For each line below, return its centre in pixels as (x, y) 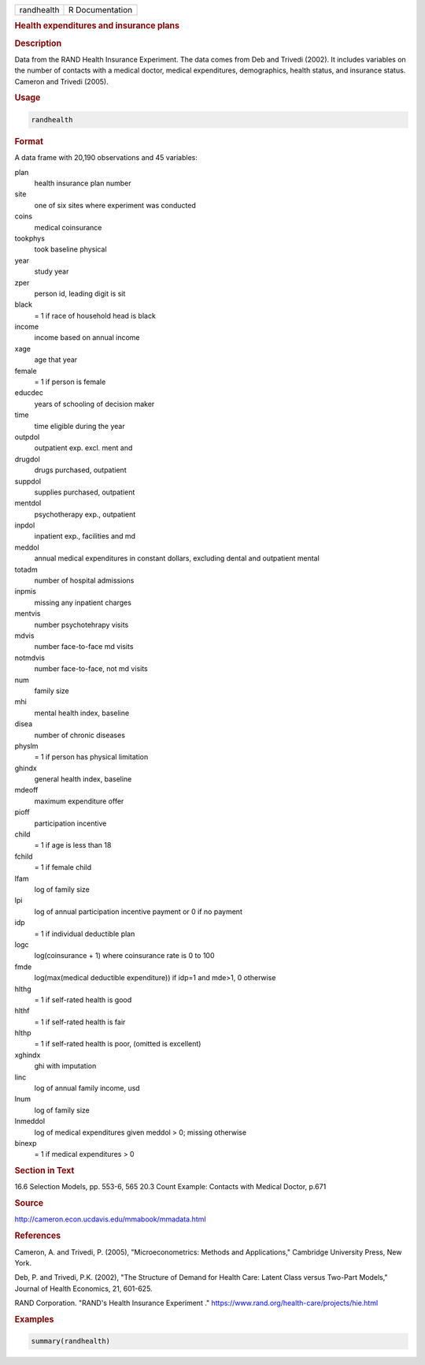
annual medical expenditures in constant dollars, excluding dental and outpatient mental (177, 558)
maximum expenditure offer (79, 801)
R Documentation (100, 10)
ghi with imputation (65, 1066)
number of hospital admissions (84, 580)
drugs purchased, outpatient (80, 470)
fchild (24, 856)
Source (29, 1203)
